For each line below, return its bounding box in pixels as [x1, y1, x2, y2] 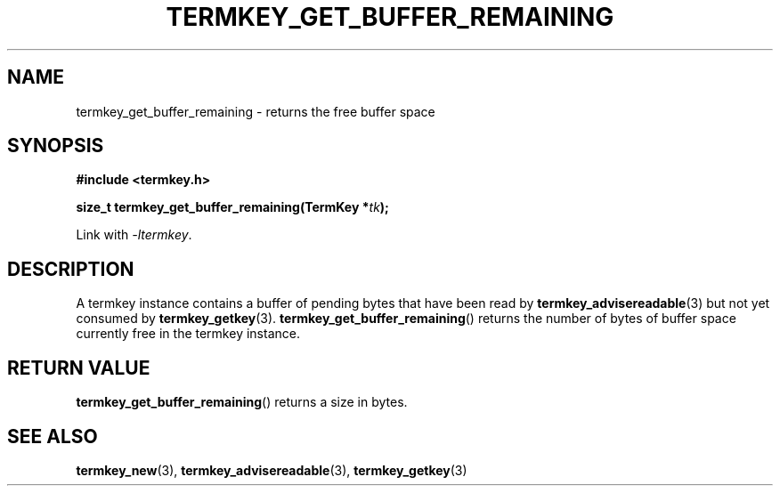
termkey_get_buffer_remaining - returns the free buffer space [76, 103, 435, 119]
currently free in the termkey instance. [76, 326, 300, 342]
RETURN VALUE [7, 356, 150, 379]
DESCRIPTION [7, 257, 134, 280]
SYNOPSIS [7, 134, 104, 158]
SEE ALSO [7, 424, 98, 448]
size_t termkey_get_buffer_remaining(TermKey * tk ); [76, 199, 389, 215]
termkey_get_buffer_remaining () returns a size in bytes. [76, 394, 408, 410]
